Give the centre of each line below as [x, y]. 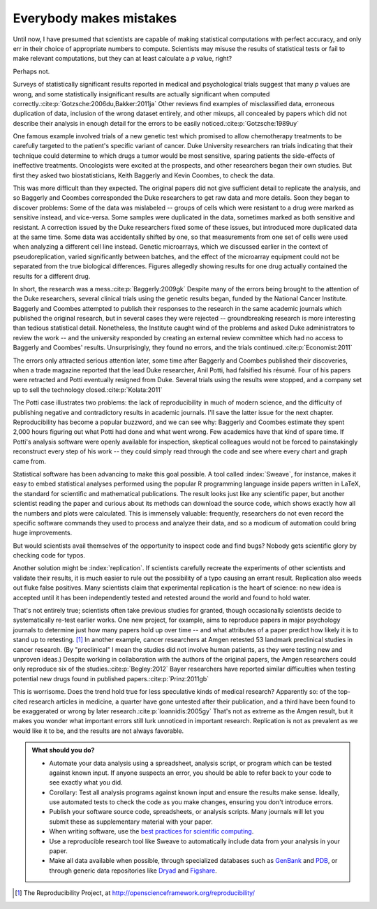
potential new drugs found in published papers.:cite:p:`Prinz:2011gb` [111, 678]
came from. [30, 461]
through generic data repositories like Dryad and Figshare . [133, 871]
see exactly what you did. [86, 783]
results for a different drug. [52, 276]
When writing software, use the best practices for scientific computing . [151, 831]
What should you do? [63, 750]
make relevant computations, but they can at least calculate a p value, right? [123, 59]
